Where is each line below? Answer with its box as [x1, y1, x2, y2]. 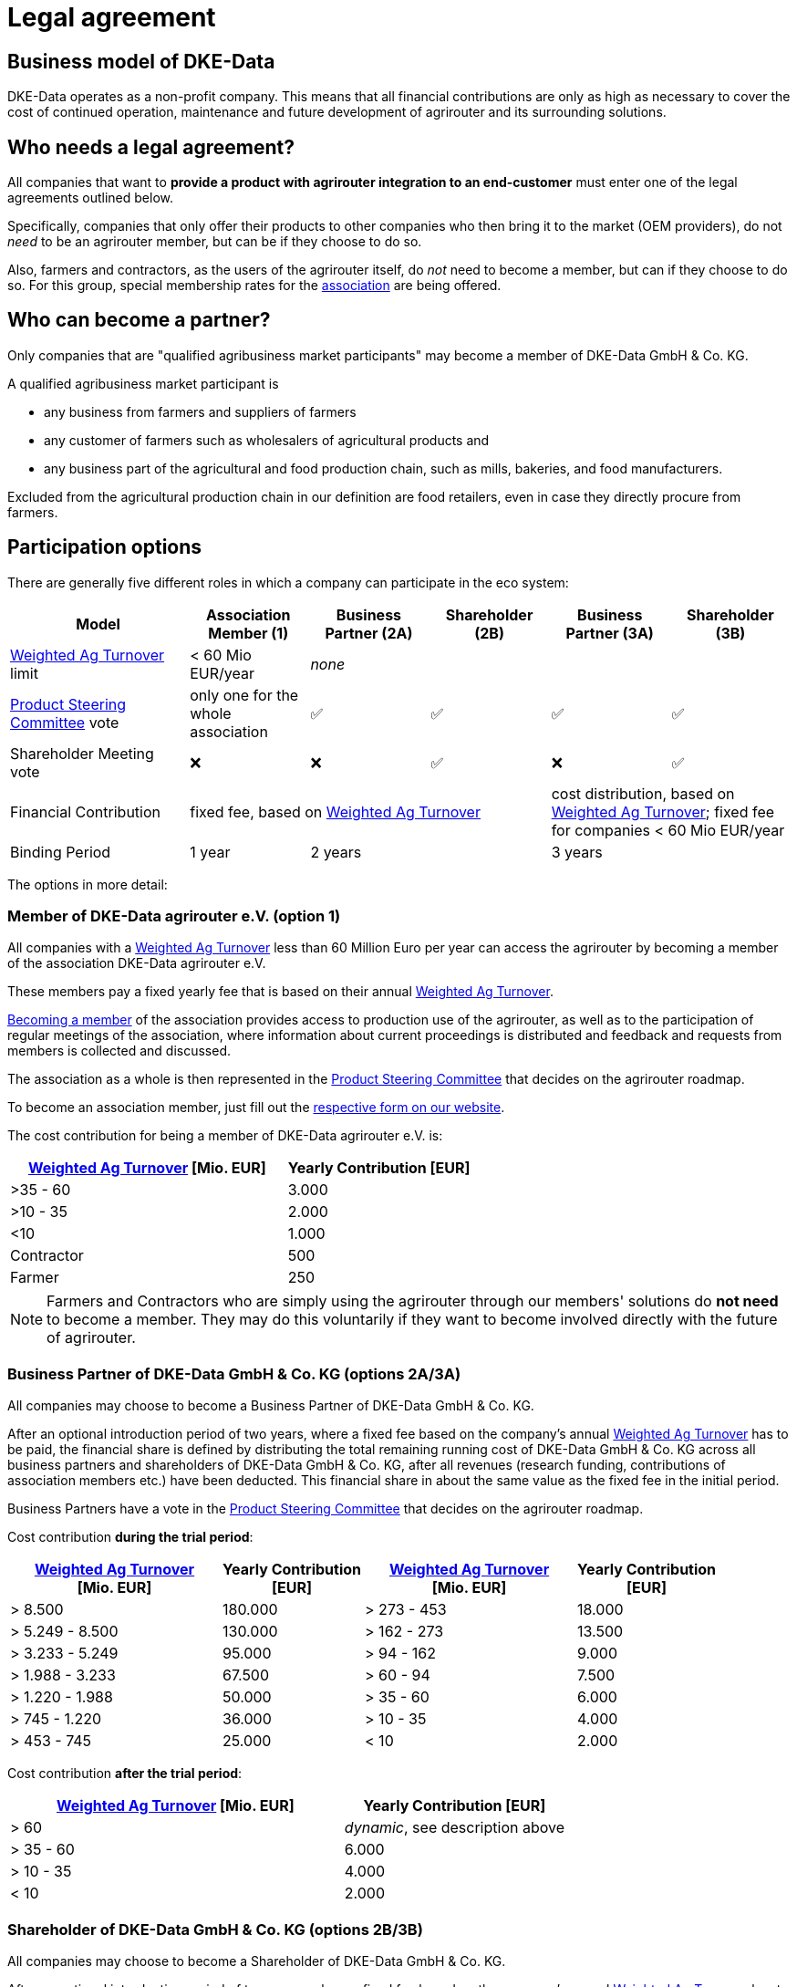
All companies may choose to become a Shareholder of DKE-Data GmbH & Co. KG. [7, 1952, 506, 1969]
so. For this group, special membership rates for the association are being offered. [7, 277, 502, 294]
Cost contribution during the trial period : [7, 1529, 254, 1545]
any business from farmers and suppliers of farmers [44, 403, 357, 420]
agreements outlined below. [7, 190, 173, 206]
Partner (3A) [565, 623, 654, 642]
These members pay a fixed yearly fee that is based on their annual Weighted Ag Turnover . [7, 983, 554, 1000]
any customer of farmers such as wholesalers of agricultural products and [44, 432, 490, 448]
